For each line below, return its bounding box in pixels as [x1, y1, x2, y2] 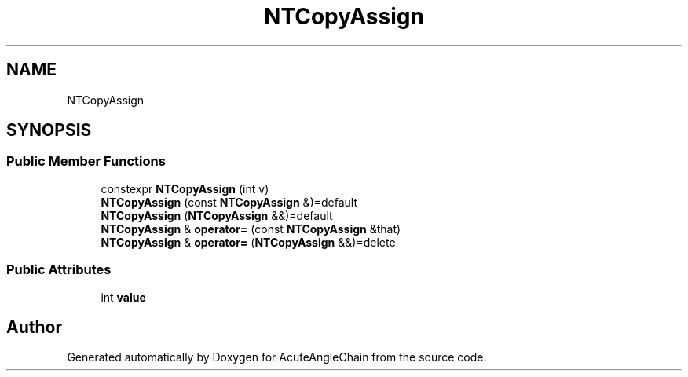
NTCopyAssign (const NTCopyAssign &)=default [101, 195, 358, 209]
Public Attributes [6, 262, 112, 278]
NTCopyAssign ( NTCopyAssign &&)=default [101, 208, 333, 222]
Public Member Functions [6, 153, 166, 170]
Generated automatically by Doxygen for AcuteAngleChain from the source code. [67, 350, 487, 364]
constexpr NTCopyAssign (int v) [101, 181, 269, 196]
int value [101, 290, 146, 304]
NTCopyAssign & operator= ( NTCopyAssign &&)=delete [101, 235, 396, 249]
